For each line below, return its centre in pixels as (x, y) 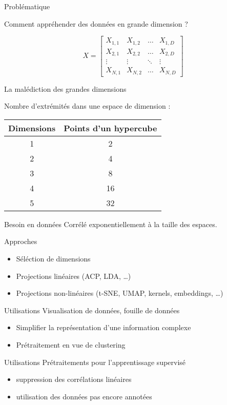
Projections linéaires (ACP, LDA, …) (74, 276)
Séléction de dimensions (53, 259)
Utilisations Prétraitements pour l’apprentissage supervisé (95, 362)
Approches (21, 241)
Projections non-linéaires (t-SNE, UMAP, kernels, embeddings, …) (120, 293)
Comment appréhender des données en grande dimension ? (96, 23)
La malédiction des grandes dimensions (65, 88)
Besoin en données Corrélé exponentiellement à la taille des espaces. (111, 224)
